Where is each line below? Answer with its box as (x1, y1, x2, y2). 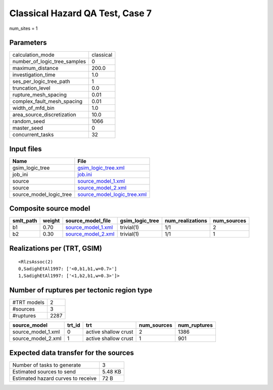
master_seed (12, 125, 43, 132)
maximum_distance (12, 65, 59, 72)
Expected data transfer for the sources (9, 348, 134, 357)
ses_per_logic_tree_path (12, 78, 70, 85)
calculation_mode (12, 51, 55, 58)
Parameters (9, 38, 47, 47)
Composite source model (9, 204, 90, 213)
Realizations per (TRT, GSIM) (9, 244, 102, 253)
